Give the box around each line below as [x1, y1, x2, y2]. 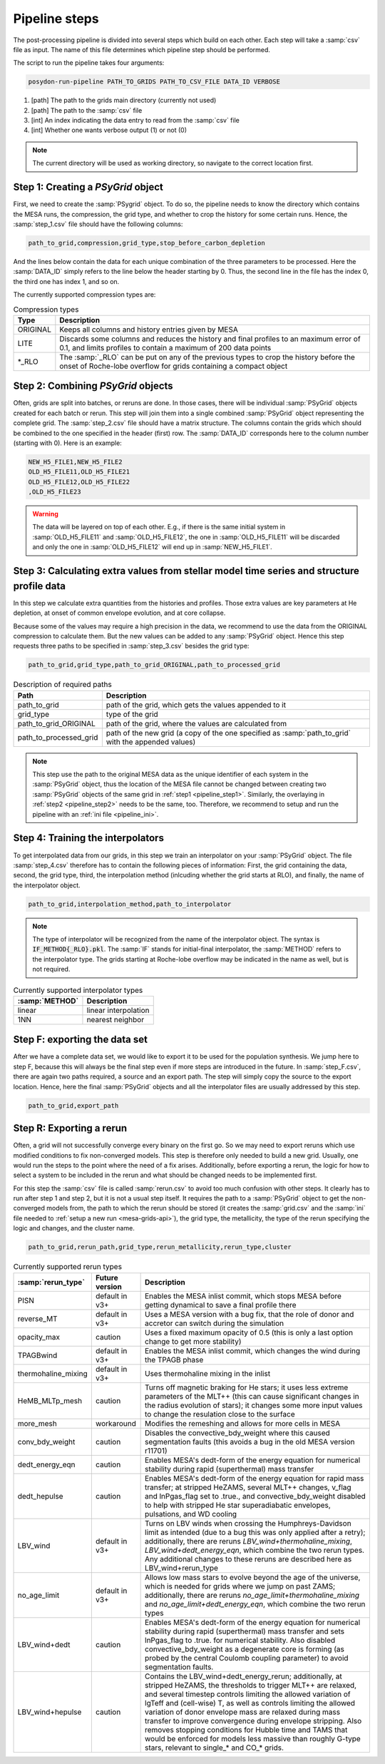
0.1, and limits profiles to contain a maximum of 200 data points [59, 342, 272, 352]
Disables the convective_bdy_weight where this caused [145, 1427, 331, 1437]
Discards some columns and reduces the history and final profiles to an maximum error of [59, 334, 361, 344]
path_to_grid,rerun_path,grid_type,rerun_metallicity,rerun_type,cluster [28, 1243, 292, 1251]
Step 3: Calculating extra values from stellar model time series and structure [13, 565, 360, 577]
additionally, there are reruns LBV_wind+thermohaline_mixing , [145, 1536, 353, 1546]
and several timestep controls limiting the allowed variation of [145, 1689, 351, 1699]
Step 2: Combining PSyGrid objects [13, 380, 174, 392]
